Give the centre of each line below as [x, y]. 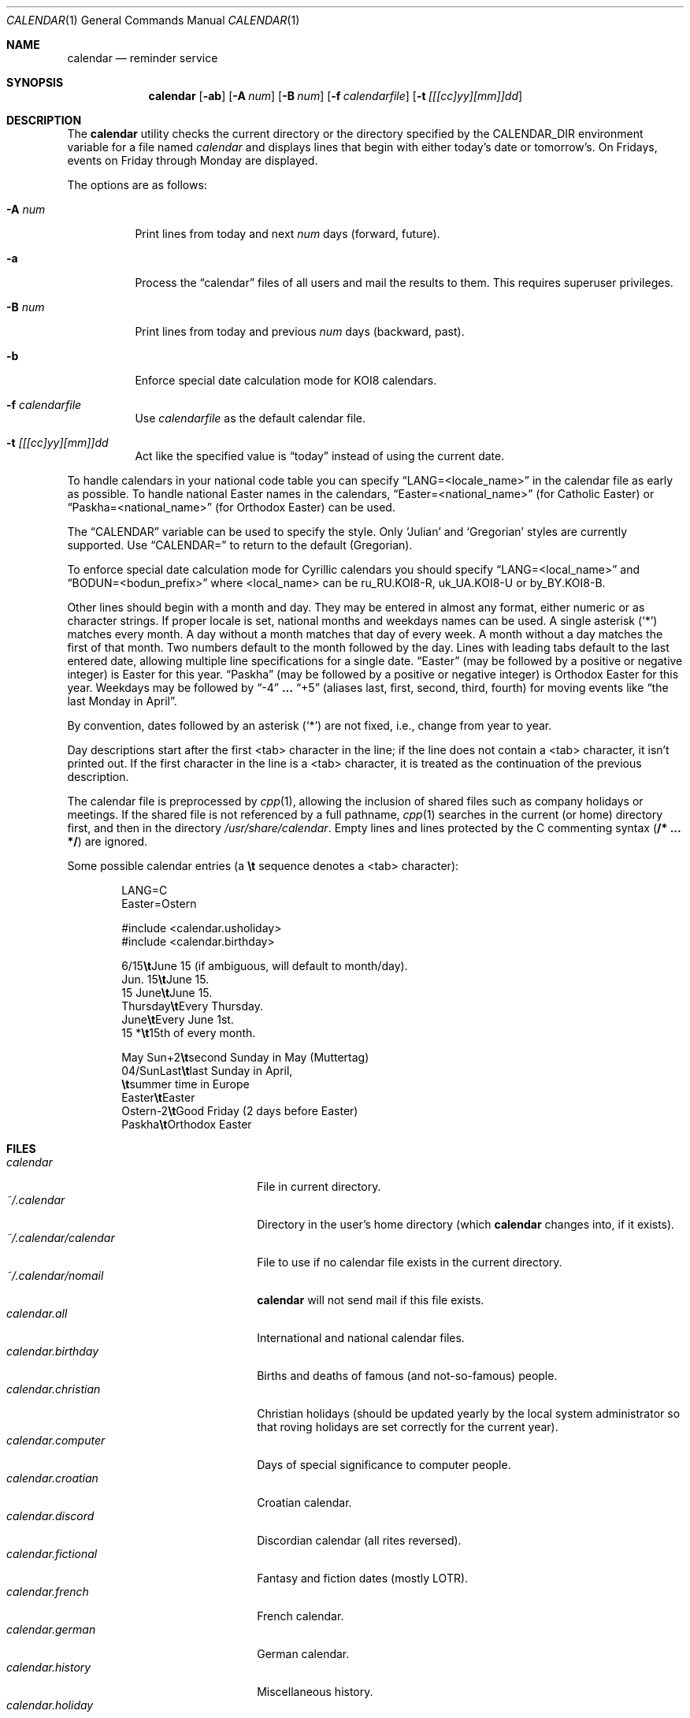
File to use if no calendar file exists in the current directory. [410, 1262]
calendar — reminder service [143, 58]
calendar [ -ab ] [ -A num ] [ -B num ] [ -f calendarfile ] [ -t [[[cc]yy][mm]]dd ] [336, 96]
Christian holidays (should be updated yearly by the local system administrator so [469, 1413]
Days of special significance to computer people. [384, 1465]
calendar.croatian [52, 1478]
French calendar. [300, 1616]
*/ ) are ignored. [108, 841]
